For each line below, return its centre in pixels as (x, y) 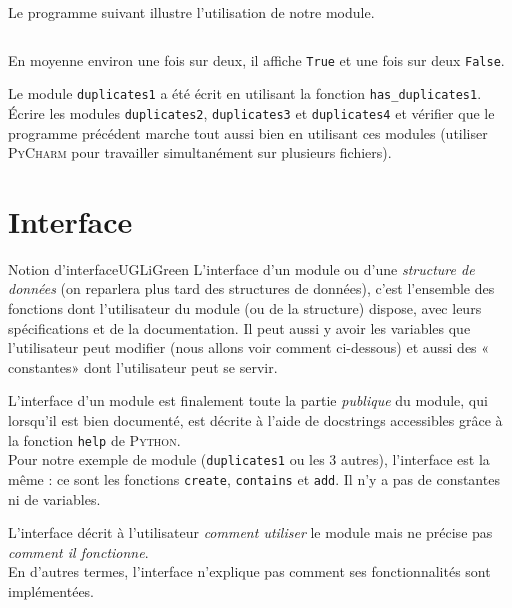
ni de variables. (54, 498)
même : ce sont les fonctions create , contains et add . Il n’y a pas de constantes (254, 478)
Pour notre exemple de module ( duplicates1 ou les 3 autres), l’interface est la (249, 459)
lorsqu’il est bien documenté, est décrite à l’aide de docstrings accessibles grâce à (255, 420)
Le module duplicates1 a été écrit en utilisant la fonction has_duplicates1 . (245, 93)
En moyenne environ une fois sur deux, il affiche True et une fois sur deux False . (256, 59)
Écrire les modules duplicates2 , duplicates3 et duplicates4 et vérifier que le (251, 112)
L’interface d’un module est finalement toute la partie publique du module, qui (248, 400)
